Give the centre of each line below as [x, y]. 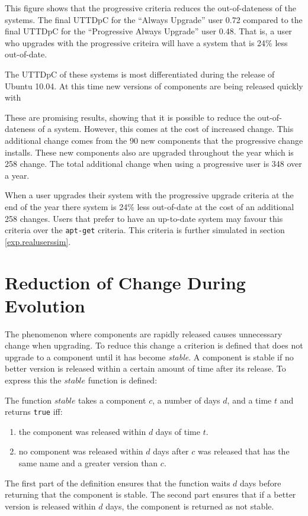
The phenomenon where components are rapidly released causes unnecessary [144, 333]
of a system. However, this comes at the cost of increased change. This [166, 129]
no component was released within [81, 451]
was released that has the [243, 451]
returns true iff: [34, 412]
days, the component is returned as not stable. [190, 506]
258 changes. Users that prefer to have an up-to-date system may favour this [144, 218]
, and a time [249, 400]
